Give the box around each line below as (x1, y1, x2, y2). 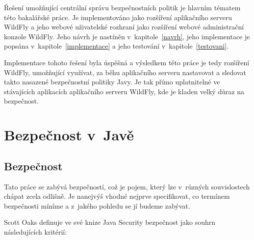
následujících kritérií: (4, 226, 67, 237)
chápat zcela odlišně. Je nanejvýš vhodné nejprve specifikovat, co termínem (4, 191, 230, 201)
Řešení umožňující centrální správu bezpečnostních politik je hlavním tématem (4, 2, 241, 12)
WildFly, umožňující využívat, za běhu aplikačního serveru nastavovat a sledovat (4, 67, 247, 77)
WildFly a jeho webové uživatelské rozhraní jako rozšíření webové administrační (4, 22, 244, 32)
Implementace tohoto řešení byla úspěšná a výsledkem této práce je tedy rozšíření (4, 57, 250, 67)
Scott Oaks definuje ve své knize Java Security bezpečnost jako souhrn (4, 217, 216, 227)
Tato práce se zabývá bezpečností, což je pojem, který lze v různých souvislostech (4, 181, 250, 191)
